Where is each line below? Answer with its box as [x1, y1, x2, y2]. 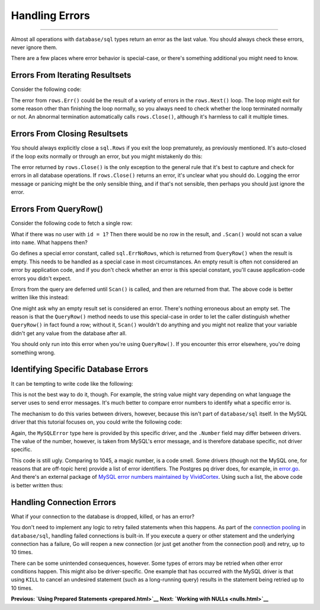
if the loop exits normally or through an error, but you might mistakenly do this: [11, 152, 203, 160]
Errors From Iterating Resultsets [11, 70, 132, 80]
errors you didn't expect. [11, 275, 72, 282]
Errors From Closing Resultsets [11, 129, 129, 139]
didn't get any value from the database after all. [11, 329, 127, 336]
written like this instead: [11, 294, 69, 301]
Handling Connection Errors [11, 497, 117, 507]
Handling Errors [11, 9, 90, 22]
